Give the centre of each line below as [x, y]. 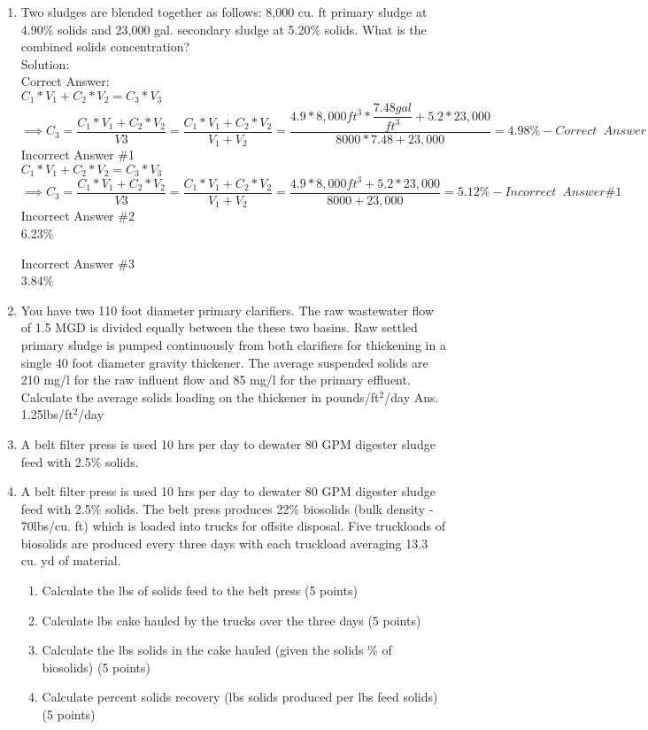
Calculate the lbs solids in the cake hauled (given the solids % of [217, 650]
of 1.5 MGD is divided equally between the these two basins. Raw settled [219, 327]
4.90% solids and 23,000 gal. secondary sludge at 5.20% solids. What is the [224, 29]
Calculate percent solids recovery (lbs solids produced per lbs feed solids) [240, 697]
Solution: [45, 63]
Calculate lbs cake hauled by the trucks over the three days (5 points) [231, 620]
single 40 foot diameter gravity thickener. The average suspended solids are [224, 362]
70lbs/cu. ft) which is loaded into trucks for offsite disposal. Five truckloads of [233, 526]
